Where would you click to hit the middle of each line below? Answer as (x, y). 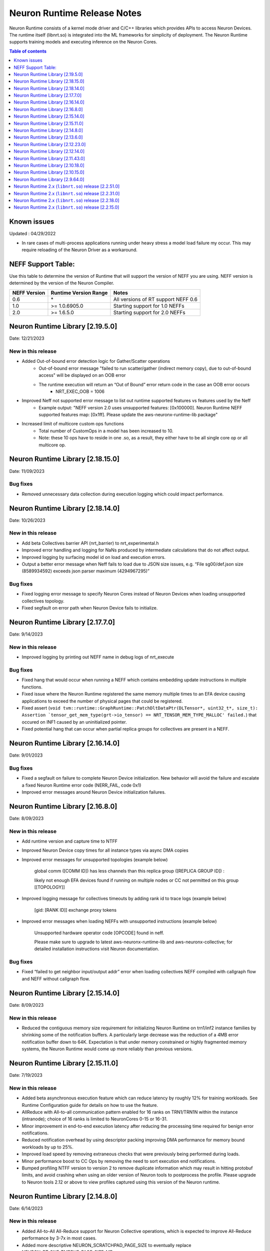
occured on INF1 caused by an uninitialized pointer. (74, 722)
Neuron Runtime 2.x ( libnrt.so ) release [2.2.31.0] (67, 193)
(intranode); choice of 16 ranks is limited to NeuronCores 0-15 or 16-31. (95, 1119)
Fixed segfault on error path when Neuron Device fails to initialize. (90, 608)
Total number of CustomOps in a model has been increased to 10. (106, 431)
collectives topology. (43, 601)
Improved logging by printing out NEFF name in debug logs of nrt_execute (98, 657)
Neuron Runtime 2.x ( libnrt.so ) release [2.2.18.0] (66, 200)
